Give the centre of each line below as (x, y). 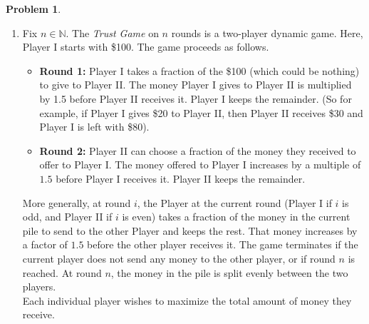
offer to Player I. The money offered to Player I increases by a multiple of (200, 164)
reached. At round (62, 272)
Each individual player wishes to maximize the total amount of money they (187, 300)
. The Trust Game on (112, 32)
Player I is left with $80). (94, 127)
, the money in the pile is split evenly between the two (229, 272)
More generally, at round (77, 202)
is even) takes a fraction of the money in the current (236, 217)
